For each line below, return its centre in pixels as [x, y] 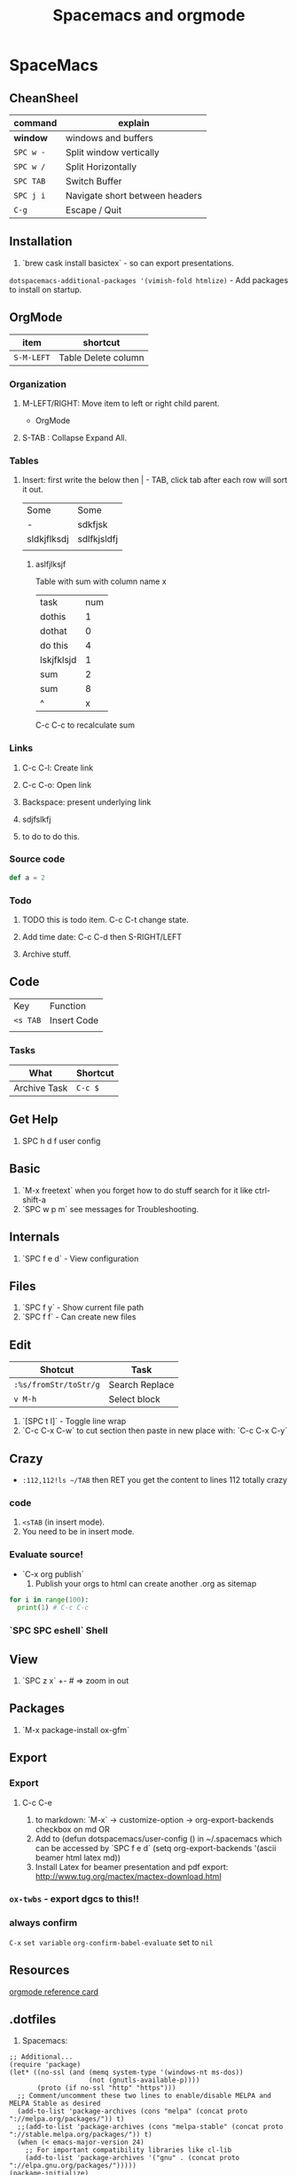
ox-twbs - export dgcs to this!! [74, 1899]
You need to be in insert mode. [78, 1532]
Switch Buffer [94, 181]
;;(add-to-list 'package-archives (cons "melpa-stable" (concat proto [150, 2127]
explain [134, 123]
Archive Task [41, 1088]
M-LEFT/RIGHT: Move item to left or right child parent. [121, 403]
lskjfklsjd [58, 660]
